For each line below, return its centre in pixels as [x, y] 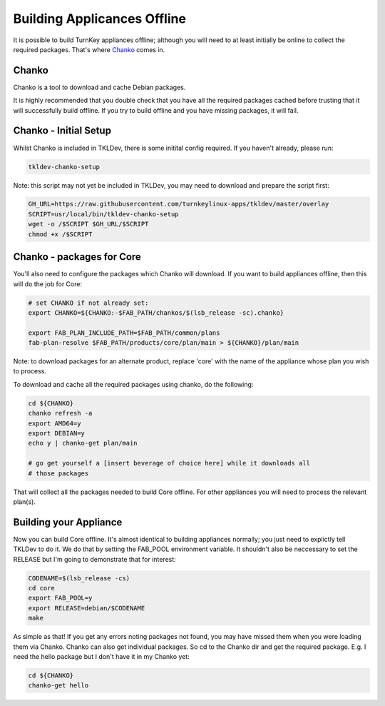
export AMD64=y [55, 423]
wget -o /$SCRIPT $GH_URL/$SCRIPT [88, 224]
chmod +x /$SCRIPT [60, 234]
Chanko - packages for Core [77, 257]
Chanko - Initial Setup [62, 131]
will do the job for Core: [47, 284]
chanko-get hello [58, 686]
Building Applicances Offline [100, 19]
